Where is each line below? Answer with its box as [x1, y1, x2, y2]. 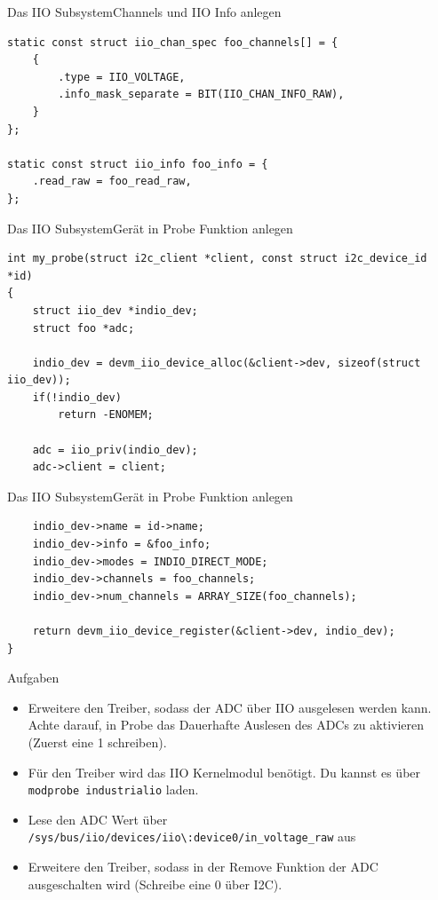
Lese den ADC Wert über [28, 809, 168, 828]
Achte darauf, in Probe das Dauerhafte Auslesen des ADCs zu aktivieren [28, 715, 425, 734]
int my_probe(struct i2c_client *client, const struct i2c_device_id [7, 252, 427, 265]
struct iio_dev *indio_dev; [32, 304, 198, 317]
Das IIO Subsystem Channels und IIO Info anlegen [7, 3, 282, 20]
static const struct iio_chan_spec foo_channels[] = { [7, 36, 338, 49]
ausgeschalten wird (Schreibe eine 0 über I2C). [28, 874, 283, 893]
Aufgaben [7, 668, 60, 687]
